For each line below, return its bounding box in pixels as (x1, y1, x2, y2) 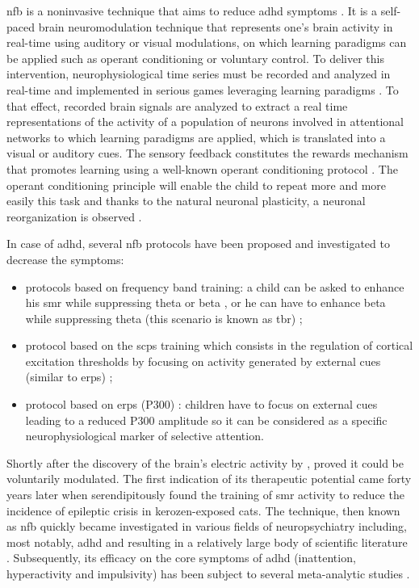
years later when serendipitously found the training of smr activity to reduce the (6, 486, 404, 503)
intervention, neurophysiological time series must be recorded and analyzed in (6, 65, 391, 82)
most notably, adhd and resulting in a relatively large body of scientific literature (6, 533, 408, 550)
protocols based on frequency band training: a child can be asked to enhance (25, 278, 404, 295)
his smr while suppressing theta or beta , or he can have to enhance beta (25, 294, 386, 311)
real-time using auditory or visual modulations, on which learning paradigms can (6, 34, 407, 51)
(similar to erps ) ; (25, 368, 113, 385)
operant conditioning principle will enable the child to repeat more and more (6, 176, 387, 193)
